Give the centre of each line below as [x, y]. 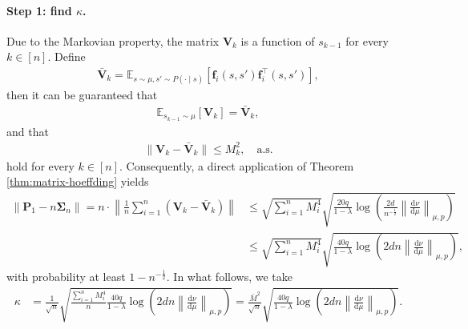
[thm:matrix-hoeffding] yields [78, 181]
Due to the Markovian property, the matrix [113, 40]
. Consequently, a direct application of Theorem [236, 165]
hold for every [40, 165]
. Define [67, 56]
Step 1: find [39, 10]
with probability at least [66, 276]
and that [28, 131]
